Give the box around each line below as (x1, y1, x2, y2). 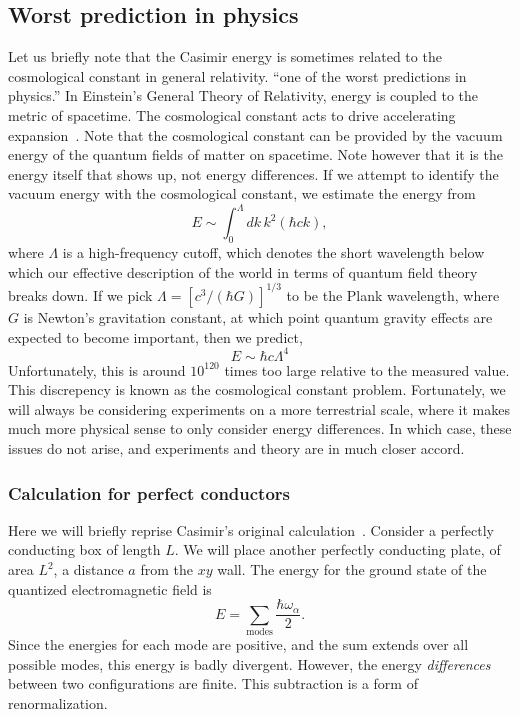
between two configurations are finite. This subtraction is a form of (8, 673, 418, 694)
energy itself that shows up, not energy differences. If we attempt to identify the (8, 163, 499, 184)
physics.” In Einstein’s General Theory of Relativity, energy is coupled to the (8, 85, 478, 106)
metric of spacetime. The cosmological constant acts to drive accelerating (8, 104, 456, 125)
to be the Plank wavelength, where (286, 284, 500, 305)
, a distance (53, 559, 124, 579)
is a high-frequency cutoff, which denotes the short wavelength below (62, 242, 485, 263)
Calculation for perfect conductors (8, 480, 291, 505)
